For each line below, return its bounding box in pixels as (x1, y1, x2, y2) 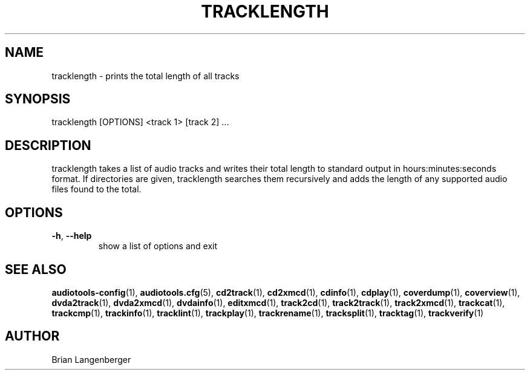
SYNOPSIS (5, 91, 71, 107)
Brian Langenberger (51, 354, 131, 365)
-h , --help (51, 230, 92, 241)
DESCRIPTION (5, 137, 91, 153)
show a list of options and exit (98, 241, 218, 252)
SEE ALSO (5, 261, 67, 277)
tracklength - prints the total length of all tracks (51, 70, 240, 81)
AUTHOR (5, 328, 60, 344)
